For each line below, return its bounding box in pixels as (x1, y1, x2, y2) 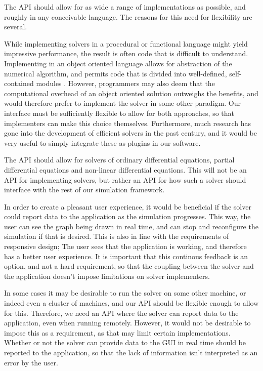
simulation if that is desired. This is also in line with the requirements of (4, 231, 229, 241)
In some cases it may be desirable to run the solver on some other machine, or (4, 287, 246, 298)
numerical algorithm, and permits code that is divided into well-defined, (4, 68, 227, 78)
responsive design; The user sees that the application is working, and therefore (4, 241, 247, 252)
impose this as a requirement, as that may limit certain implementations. (4, 327, 231, 338)
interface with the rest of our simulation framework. (4, 184, 165, 195)
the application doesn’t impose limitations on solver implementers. (4, 270, 210, 281)
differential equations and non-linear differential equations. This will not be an (4, 164, 247, 175)
